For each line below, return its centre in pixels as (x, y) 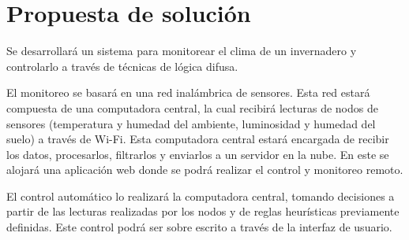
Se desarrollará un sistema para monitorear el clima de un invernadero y (182, 51)
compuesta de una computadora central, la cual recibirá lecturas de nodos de (192, 107)
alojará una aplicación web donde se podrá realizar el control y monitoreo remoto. (205, 170)
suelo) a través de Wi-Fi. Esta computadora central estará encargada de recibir (198, 139)
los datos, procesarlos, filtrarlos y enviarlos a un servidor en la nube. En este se (198, 154)
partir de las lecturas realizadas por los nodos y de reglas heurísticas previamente (203, 211)
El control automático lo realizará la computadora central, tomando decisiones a (201, 196)
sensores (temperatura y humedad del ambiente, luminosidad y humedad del (191, 123)
